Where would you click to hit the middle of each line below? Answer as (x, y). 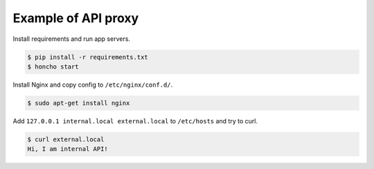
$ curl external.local (66, 139)
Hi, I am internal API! (68, 149)
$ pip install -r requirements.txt (88, 57)
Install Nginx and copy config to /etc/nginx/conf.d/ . (93, 84)
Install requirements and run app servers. (72, 39)
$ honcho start (53, 66)
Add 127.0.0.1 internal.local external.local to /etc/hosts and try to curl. (135, 121)
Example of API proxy (76, 18)
